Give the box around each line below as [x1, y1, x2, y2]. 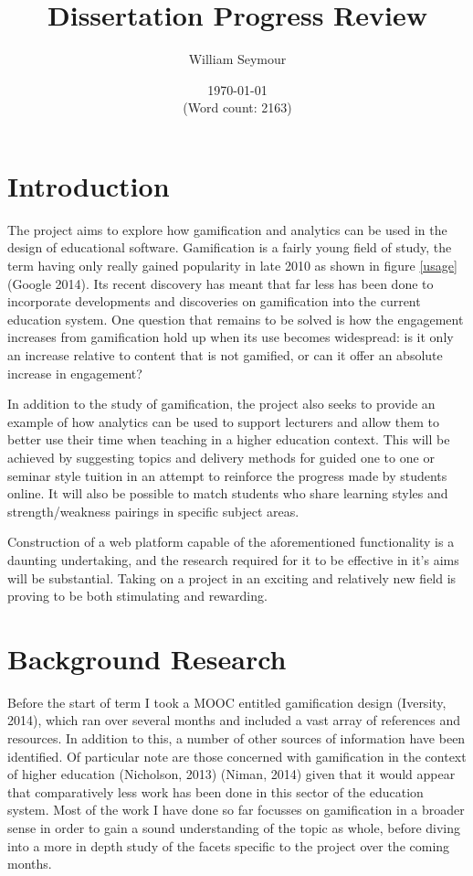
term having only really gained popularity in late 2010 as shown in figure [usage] [7, 256, 457, 275]
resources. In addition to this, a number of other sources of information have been [7, 729, 466, 748]
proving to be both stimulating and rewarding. [7, 586, 268, 605]
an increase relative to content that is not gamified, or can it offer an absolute [7, 346, 443, 364]
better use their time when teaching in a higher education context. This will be [7, 430, 450, 449]
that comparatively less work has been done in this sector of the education [7, 782, 424, 801]
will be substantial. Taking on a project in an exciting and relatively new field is [7, 568, 457, 587]
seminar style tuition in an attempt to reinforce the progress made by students [7, 465, 447, 485]
